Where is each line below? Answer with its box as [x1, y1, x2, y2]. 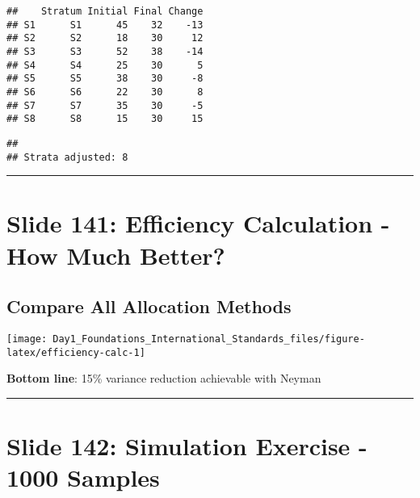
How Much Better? [6, 238, 225, 271]
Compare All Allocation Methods [6, 294, 292, 319]
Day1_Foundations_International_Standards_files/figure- [52, 333, 365, 345]
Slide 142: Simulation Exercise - [6, 429, 367, 462]
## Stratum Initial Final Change [6, 6, 204, 17]
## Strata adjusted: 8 [6, 151, 128, 163]
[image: [6, 333, 48, 345]
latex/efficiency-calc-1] [6, 346, 145, 358]
